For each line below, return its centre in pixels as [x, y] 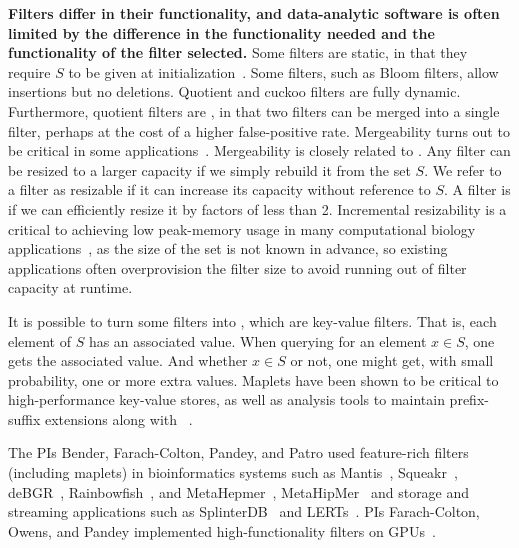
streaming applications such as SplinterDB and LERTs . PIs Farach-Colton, [244, 511]
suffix [24, 418]
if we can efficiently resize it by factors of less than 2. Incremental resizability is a [257, 208]
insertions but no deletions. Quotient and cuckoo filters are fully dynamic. [234, 91]
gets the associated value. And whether [128, 360]
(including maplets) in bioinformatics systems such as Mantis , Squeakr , [233, 472]
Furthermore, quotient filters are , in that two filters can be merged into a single [254, 110]
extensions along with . [119, 418]
